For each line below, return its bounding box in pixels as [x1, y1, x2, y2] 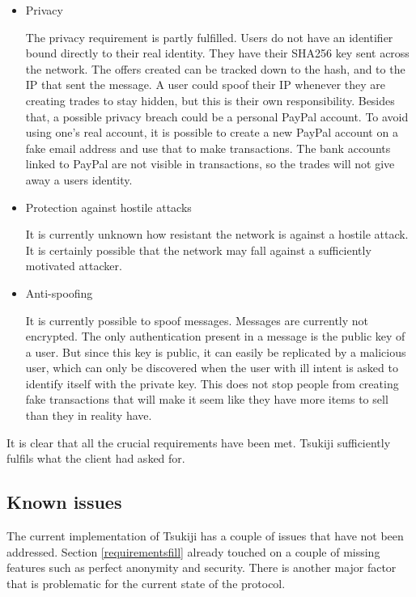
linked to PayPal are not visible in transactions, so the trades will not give [25, 155, 395, 172]
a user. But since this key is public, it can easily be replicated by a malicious [25, 343, 406, 360]
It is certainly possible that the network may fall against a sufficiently [25, 241, 371, 258]
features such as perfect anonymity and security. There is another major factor [6, 559, 397, 576]
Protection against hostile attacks [25, 198, 192, 215]
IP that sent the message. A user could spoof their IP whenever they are [25, 76, 386, 93]
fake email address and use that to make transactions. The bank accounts [25, 139, 391, 156]
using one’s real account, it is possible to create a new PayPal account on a [25, 124, 398, 141]
